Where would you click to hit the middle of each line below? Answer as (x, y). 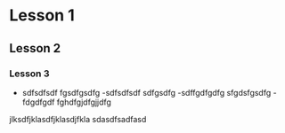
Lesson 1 (42, 16)
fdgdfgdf (38, 102)
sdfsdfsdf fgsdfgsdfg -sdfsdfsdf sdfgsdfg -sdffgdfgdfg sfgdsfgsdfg (147, 92)
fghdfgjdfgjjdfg (84, 102)
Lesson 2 (35, 48)
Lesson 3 (29, 74)
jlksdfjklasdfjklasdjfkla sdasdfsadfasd (78, 119)
